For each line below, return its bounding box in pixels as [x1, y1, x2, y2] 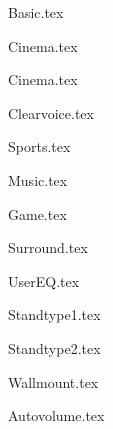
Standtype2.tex [8, 337, 101, 358]
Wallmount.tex [8, 371, 99, 392]
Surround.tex [8, 237, 88, 258]
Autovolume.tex [8, 405, 105, 426]
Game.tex [8, 203, 67, 224]
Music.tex [8, 169, 68, 190]
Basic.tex [8, 2, 64, 22]
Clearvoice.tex [8, 102, 94, 123]
